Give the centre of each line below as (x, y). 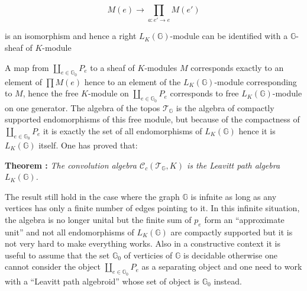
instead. (228, 281)
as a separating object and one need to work (222, 266)
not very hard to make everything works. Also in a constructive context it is (143, 243)
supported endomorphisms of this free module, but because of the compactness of (152, 119)
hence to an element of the (133, 81)
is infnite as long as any (234, 196)
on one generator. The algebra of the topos (83, 107)
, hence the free (51, 93)
